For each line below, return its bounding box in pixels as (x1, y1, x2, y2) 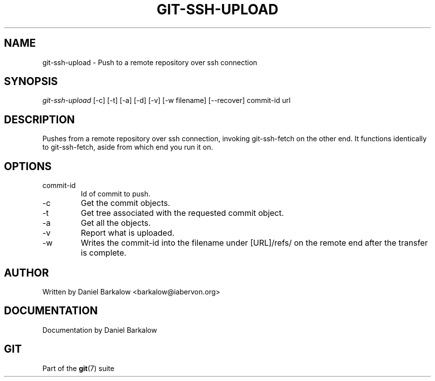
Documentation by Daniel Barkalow (42, 325, 157, 334)
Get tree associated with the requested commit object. (80, 208, 284, 218)
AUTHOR (4, 266, 49, 279)
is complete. (80, 248, 127, 258)
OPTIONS (4, 160, 52, 173)
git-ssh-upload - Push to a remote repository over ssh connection (42, 58, 257, 67)
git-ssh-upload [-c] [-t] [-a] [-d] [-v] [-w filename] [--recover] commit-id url (42, 96, 291, 105)
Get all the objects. (80, 218, 151, 228)
